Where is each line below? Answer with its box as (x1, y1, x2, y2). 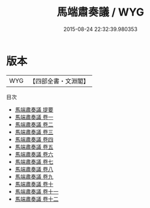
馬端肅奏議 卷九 (14, 173, 54, 180)
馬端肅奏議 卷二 (14, 120, 54, 128)
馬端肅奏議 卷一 (14, 113, 54, 120)
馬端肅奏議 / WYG (56, 5, 145, 19)
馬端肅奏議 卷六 (14, 150, 54, 158)
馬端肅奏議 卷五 (14, 143, 54, 150)
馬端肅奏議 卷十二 (14, 195, 59, 203)
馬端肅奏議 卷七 (14, 158, 54, 165)
